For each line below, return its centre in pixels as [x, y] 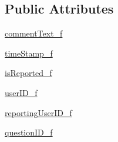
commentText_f [34, 33]
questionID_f [29, 132]
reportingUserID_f [38, 112]
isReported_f [28, 73]
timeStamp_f [29, 53]
